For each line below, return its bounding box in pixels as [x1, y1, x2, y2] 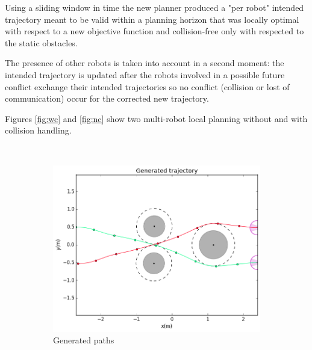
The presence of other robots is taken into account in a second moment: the [5, 57, 284, 69]
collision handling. [5, 124, 72, 137]
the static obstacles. [5, 36, 78, 49]
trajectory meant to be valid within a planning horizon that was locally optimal [5, 13, 299, 25]
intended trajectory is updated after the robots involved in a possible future [5, 68, 285, 81]
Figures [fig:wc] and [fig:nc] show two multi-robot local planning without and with [5, 112, 308, 124]
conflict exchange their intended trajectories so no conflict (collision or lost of [5, 80, 290, 93]
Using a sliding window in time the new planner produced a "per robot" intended [5, 1, 304, 13]
